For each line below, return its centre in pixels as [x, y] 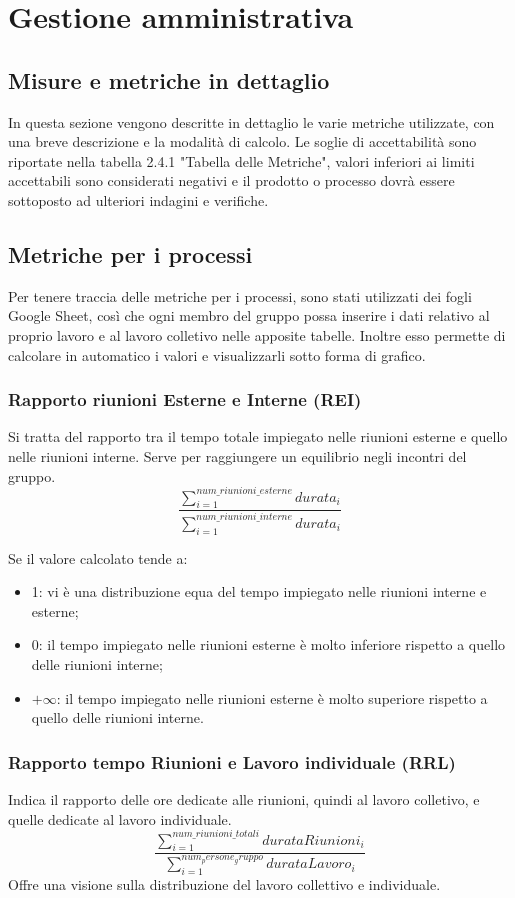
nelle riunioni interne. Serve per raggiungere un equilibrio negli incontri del [237, 455]
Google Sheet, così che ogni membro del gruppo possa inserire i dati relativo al [249, 315]
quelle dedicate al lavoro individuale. [120, 818]
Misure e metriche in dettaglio [169, 79]
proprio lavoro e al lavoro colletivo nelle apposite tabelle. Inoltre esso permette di [257, 334]
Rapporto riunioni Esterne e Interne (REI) [185, 399]
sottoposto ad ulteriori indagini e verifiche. [138, 199]
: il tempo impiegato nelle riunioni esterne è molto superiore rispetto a [272, 697]
